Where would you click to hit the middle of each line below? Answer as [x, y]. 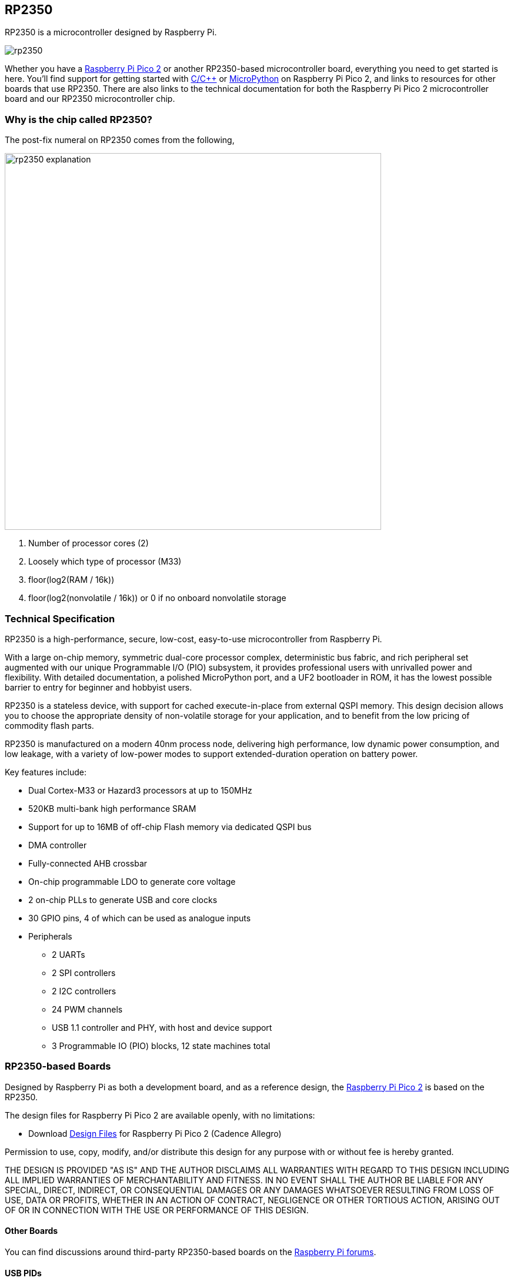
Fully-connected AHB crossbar [88, 863]
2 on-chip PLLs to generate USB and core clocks [123, 900]
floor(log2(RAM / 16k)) [71, 580]
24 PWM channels [87, 1009]
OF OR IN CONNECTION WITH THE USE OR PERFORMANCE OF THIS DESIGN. [157, 1210]
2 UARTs [69, 954]
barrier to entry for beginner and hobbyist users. [99, 687]
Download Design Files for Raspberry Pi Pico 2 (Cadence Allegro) [155, 1133]
